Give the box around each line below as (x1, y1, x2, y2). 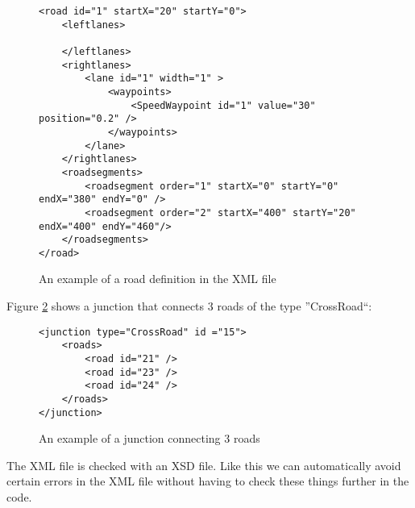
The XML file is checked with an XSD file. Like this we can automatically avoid (6, 456, 401, 473)
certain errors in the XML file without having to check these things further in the (6, 473, 409, 489)
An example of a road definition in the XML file (39, 270, 276, 287)
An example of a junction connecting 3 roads (39, 430, 260, 447)
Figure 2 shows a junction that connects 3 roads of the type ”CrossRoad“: (6, 298, 372, 314)
